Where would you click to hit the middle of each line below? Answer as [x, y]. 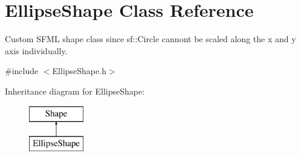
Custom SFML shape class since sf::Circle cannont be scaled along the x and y [150, 39]
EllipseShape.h [79, 71]
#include [22, 71]
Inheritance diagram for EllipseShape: [75, 91]
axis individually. [36, 50]
